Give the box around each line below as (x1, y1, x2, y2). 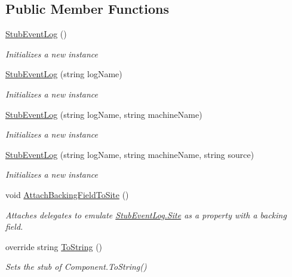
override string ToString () (5, 240, 103, 252)
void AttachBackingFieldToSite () (5, 188, 129, 200)
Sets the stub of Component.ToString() (5, 260, 147, 273)
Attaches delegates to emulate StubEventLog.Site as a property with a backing (5, 208, 287, 221)
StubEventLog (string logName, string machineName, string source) (5, 148, 254, 160)
